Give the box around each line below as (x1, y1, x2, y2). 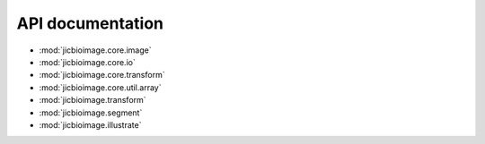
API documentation (16, 13, 164, 33)
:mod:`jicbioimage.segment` (39, 107, 143, 118)
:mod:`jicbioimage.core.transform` (39, 70, 165, 80)
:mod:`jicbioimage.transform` (39, 95, 147, 106)
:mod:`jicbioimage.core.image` (39, 45, 152, 55)
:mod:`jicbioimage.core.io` (39, 56, 137, 67)
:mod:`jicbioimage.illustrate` (39, 119, 142, 130)
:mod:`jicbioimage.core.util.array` (39, 81, 162, 93)
